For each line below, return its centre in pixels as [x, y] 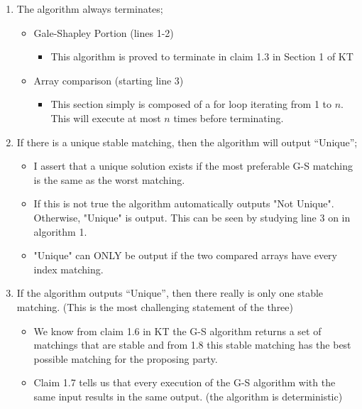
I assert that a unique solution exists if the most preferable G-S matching [193, 166]
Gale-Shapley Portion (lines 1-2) [104, 32]
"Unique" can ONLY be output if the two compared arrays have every [185, 255]
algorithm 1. [60, 231]
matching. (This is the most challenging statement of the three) [155, 306]
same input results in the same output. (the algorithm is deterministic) [188, 396]
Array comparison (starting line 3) [109, 80]
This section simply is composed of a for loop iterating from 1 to [191, 104]
